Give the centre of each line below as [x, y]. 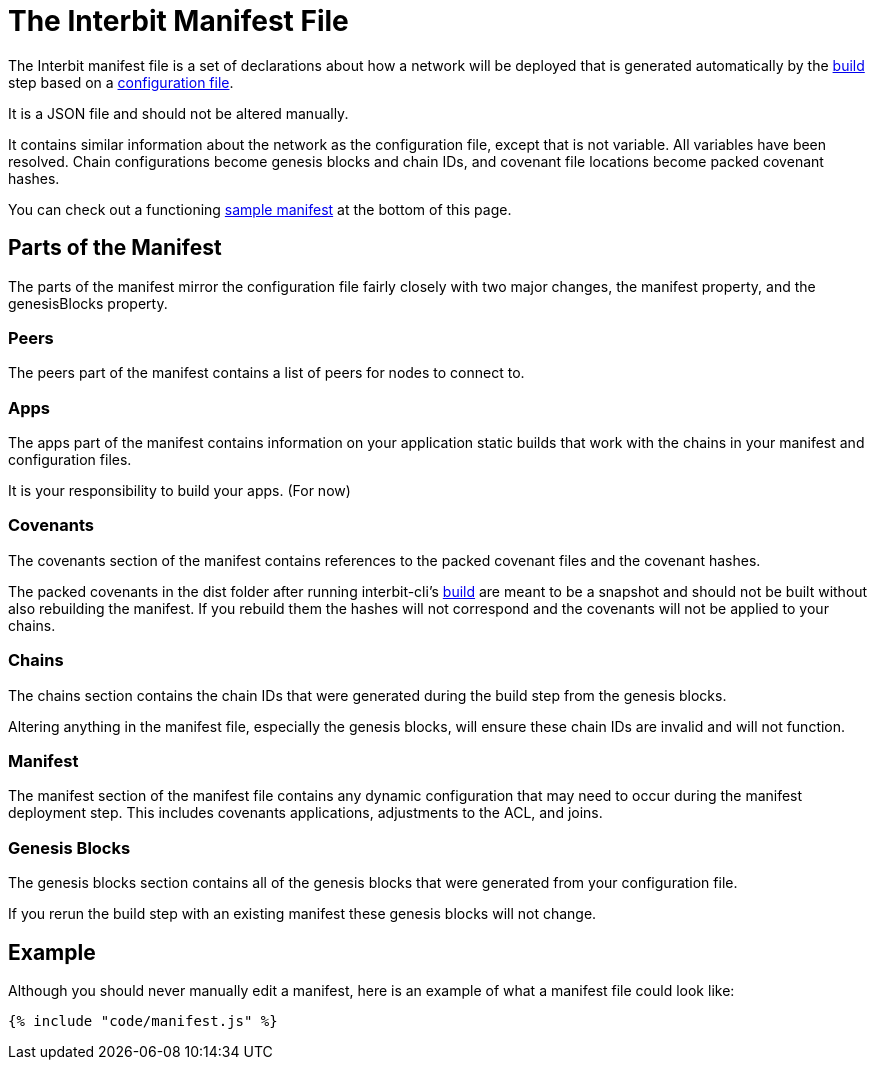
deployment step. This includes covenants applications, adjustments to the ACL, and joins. [305, 813]
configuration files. [70, 460]
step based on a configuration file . [121, 82]
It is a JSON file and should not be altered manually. [178, 113]
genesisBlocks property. [88, 303]
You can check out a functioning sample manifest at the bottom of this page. [260, 209]
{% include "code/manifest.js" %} [143, 1020]
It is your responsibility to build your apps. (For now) [179, 491]
